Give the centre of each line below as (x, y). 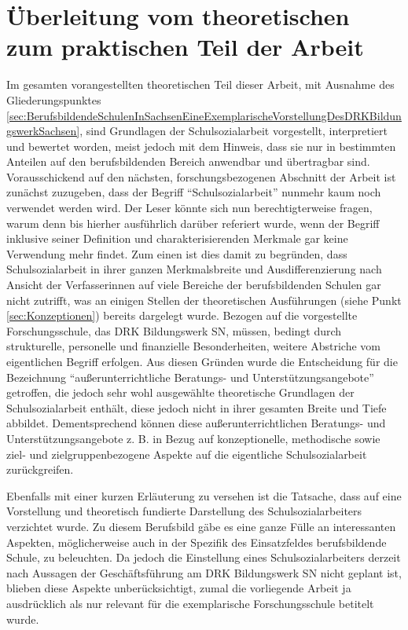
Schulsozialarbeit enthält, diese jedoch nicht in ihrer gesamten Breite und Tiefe (197, 407)
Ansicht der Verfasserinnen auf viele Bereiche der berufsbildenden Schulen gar (194, 285)
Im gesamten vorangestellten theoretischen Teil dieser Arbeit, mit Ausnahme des (200, 84)
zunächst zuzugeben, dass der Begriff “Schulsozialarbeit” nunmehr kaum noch (194, 192)
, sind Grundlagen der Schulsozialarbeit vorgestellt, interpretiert (234, 131)
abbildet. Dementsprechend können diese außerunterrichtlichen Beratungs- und (196, 423)
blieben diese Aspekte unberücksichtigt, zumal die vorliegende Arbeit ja (179, 588)
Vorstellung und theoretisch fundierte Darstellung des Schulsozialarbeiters (184, 511)
